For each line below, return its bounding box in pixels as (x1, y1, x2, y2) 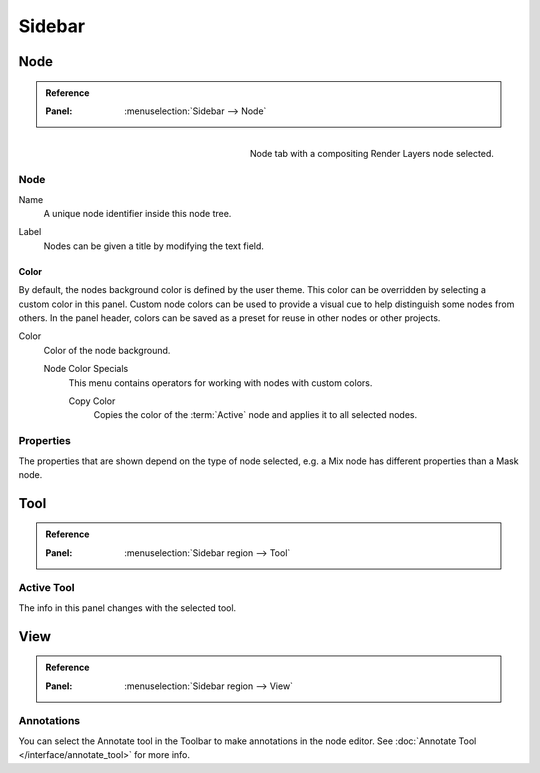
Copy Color (68, 395, 116, 407)
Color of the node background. (43, 344, 171, 356)
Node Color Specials (43, 363, 129, 375)
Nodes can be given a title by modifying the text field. (43, 240, 265, 252)
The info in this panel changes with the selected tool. (18, 601, 237, 614)
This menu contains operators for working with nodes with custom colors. (68, 376, 373, 389)
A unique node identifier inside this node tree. (43, 208, 232, 220)
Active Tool (18, 581, 75, 595)
